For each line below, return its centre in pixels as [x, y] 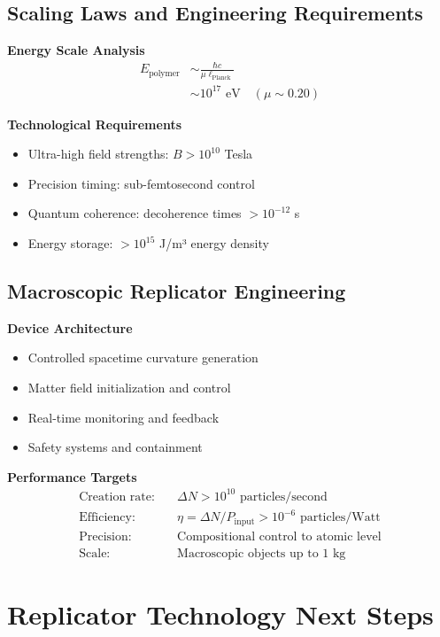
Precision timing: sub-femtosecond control [141, 183]
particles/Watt [340, 518]
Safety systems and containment [115, 447]
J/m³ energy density [214, 243]
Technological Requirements [95, 124]
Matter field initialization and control [129, 388]
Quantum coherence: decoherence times [135, 213]
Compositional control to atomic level [279, 536]
